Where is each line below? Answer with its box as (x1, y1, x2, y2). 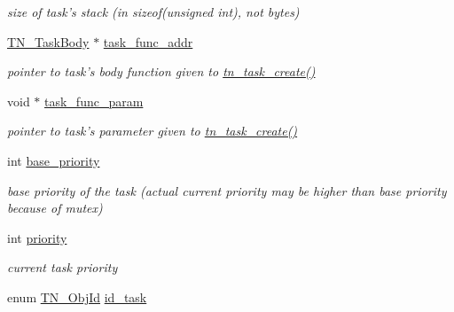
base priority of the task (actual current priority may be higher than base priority (7, 181, 447, 199)
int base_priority (7, 151, 100, 169)
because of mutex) (7, 199, 103, 217)
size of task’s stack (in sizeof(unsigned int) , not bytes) (7, 3, 300, 20)
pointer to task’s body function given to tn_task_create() (7, 62, 316, 81)
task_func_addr (103, 32, 193, 51)
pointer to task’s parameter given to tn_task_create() (7, 121, 298, 140)
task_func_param (44, 91, 144, 110)
